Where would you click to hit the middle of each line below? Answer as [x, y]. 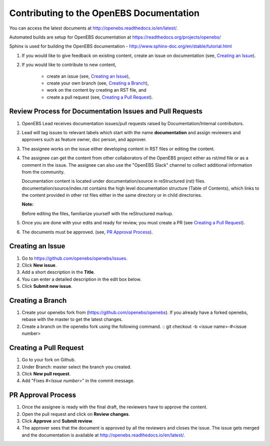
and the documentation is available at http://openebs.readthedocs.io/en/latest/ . [103, 435]
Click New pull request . [46, 373]
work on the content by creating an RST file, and [97, 90]
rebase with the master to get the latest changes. [72, 319]
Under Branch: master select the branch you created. [77, 367]
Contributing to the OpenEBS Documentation [104, 13]
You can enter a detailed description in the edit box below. [82, 279]
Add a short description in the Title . [58, 272]
